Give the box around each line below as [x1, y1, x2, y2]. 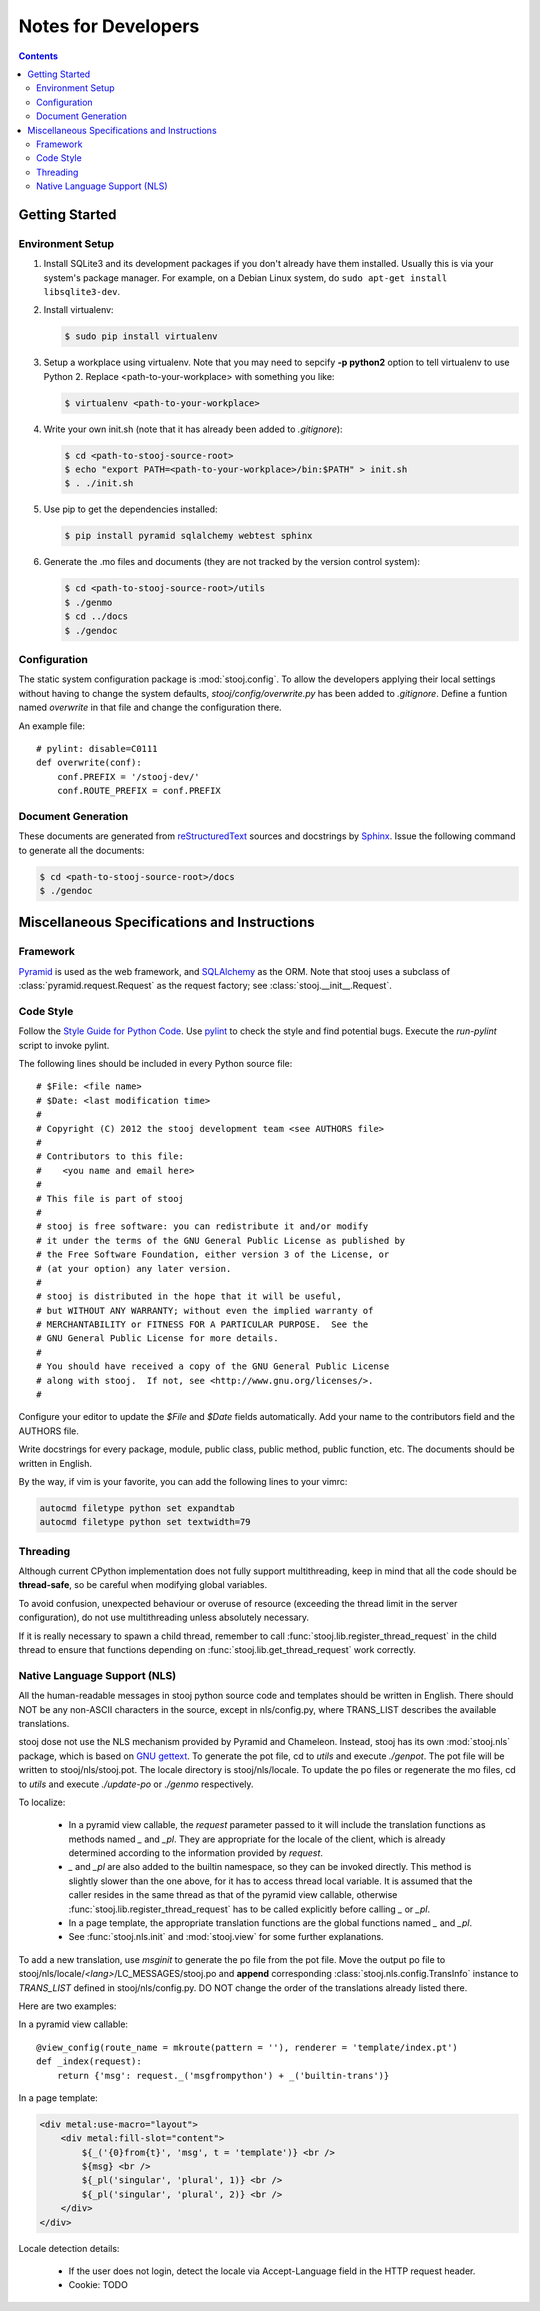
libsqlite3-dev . [43, 286, 121, 297]
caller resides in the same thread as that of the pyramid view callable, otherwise [68, 1889, 398, 1901]
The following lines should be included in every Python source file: [18, 1058, 293, 1070]
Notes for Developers [18, 15, 200, 37]
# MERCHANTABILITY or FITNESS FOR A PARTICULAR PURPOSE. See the [36, 1319, 369, 1330]
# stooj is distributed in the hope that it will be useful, [36, 1291, 342, 1302]
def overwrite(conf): [36, 757, 142, 769]
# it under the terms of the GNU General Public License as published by [36, 1235, 406, 1246]
